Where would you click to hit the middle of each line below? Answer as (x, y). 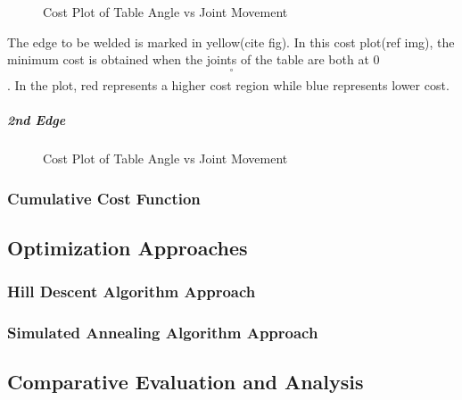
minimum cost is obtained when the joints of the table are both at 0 (194, 59)
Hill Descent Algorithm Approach (132, 292)
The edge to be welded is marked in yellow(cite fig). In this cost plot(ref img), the (231, 42)
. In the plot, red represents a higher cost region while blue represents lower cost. (228, 84)
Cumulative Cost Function (104, 198)
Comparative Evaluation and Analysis (186, 382)
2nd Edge (37, 120)
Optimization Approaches (128, 247)
